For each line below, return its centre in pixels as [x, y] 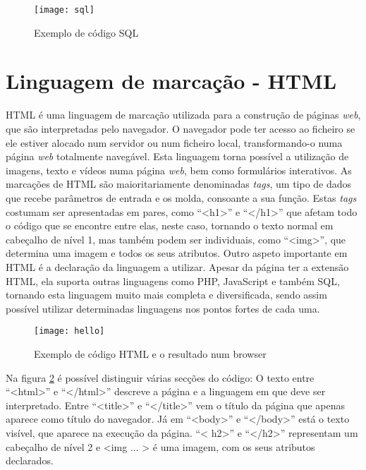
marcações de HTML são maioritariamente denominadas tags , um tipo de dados [179, 184]
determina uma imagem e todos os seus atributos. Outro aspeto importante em [177, 253]
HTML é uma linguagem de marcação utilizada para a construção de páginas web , [183, 115]
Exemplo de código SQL [86, 32]
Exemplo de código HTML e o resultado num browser [150, 353]
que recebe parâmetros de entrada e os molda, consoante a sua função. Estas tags [181, 197]
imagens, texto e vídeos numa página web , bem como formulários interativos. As [179, 170]
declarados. [30, 460]
